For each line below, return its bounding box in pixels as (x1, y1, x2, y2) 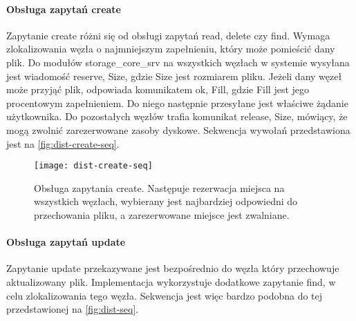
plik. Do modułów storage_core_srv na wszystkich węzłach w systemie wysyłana (6, 55, 350, 69)
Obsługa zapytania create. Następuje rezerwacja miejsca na (34, 180, 285, 195)
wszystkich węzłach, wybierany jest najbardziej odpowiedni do (34, 194, 298, 208)
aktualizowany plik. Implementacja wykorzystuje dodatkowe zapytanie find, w (6, 274, 336, 289)
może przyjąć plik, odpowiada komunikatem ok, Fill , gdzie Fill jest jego (6, 82, 310, 97)
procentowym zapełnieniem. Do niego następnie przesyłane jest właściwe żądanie (6, 95, 348, 110)
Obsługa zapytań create (6, 1, 121, 16)
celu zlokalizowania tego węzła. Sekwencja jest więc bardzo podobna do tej (6, 288, 323, 302)
